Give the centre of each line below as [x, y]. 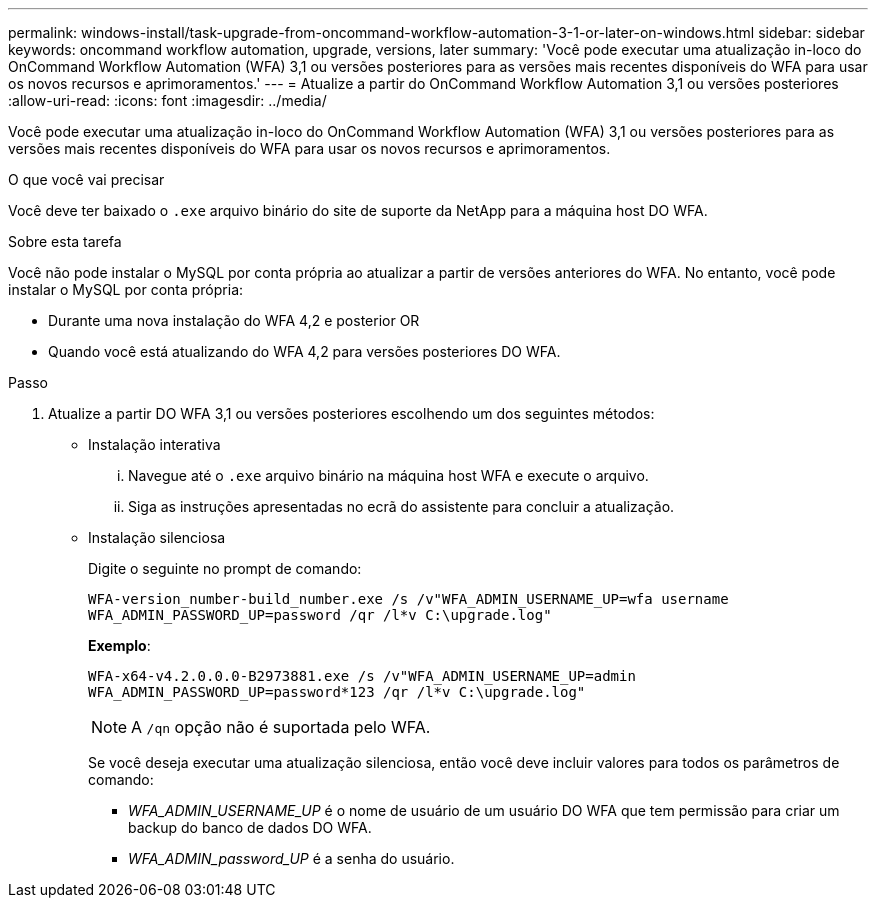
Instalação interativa [154, 444]
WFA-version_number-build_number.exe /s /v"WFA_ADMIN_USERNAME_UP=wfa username [408, 599]
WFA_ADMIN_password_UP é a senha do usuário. [291, 858]
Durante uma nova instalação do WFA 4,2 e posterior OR [234, 320]
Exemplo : [119, 645]
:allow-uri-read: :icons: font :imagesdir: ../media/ [167, 100]
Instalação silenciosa [157, 537]
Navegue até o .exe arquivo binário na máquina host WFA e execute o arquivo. [388, 475]
